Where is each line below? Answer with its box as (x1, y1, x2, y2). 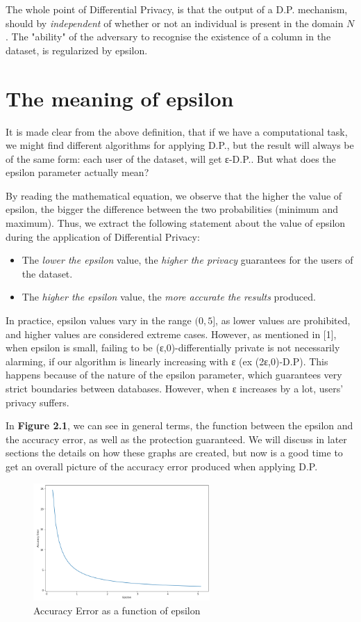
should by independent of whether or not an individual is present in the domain (6, 15, 344, 30)
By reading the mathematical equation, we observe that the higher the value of (6, 188, 342, 202)
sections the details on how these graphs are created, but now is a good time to (6, 445, 343, 460)
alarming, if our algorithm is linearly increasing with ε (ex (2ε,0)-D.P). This (6, 353, 328, 368)
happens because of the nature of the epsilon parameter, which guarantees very (6, 367, 342, 382)
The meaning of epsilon (6, 83, 234, 112)
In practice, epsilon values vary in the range (6, 313, 192, 328)
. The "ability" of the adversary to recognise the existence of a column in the (6, 29, 331, 44)
